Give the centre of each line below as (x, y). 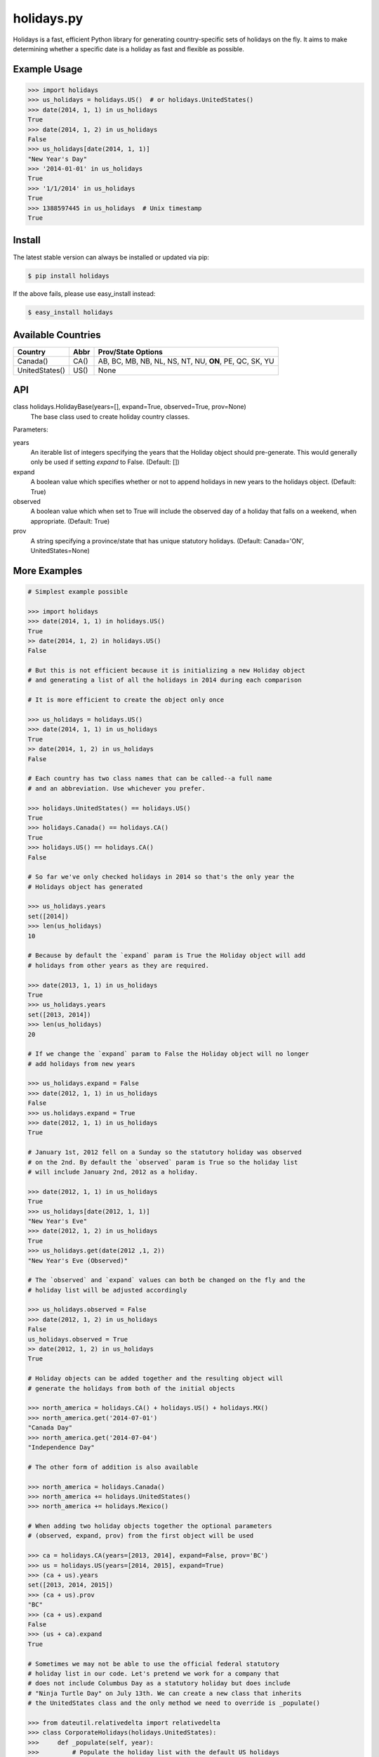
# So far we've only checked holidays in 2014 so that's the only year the (161, 877)
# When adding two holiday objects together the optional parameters (150, 1526)
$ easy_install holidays (71, 312)
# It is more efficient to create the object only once (126, 700)
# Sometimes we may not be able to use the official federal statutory (154, 1664)
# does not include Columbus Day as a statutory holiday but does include (159, 1684)
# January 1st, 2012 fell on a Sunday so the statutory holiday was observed (165, 1152)
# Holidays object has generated (85, 887)
